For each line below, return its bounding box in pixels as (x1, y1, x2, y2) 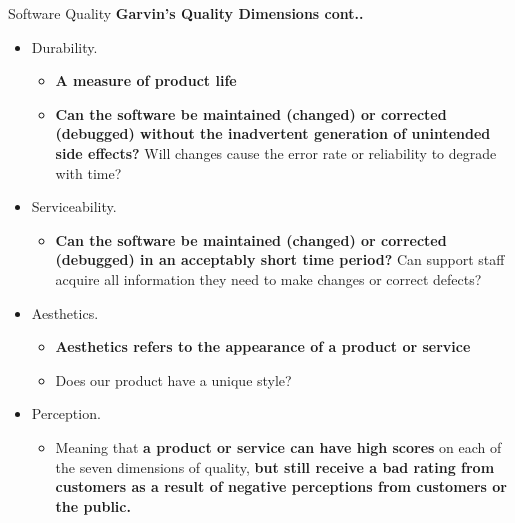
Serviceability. (31, 196, 117, 217)
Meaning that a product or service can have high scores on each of (55, 436, 502, 457)
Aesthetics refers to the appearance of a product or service (55, 336, 471, 357)
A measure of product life (55, 70, 237, 91)
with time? (55, 162, 122, 183)
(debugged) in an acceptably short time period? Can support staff (55, 249, 505, 270)
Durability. (31, 36, 98, 57)
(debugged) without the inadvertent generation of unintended (55, 123, 491, 144)
